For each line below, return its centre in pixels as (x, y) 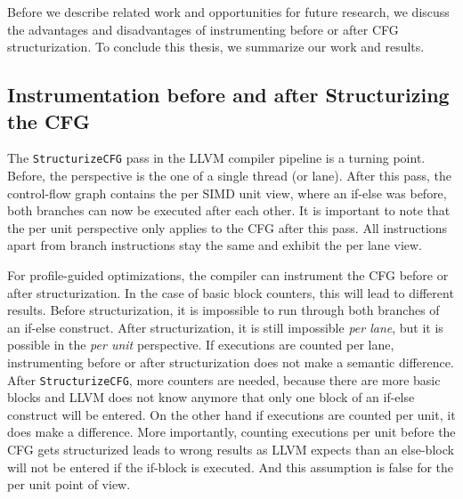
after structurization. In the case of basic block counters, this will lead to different (231, 292)
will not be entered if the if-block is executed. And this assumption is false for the (231, 467)
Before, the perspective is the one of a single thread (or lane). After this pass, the (229, 176)
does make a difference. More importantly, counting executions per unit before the (231, 432)
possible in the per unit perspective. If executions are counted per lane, (201, 345)
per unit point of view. (69, 484)
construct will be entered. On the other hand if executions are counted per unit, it (231, 414)
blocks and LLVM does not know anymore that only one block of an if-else (211, 397)
